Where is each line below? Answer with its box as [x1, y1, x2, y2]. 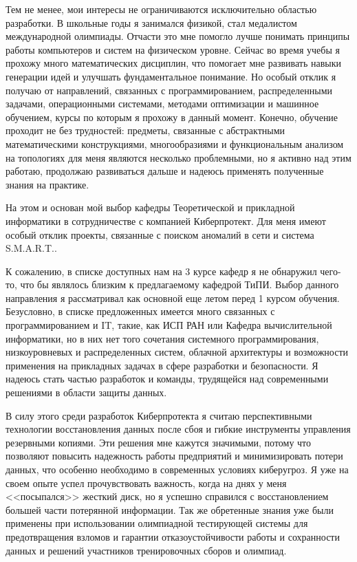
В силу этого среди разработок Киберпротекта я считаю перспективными [6, 408, 312, 422]
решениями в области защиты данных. [6, 385, 167, 400]
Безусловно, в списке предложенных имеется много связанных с [6, 304, 275, 318]
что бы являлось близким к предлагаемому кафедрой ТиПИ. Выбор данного [20, 277, 339, 292]
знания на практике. [6, 177, 89, 191]
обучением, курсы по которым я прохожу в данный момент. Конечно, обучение [6, 109, 338, 124]
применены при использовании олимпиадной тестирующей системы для [6, 516, 308, 530]
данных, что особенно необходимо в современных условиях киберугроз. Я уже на [6, 462, 349, 476]
